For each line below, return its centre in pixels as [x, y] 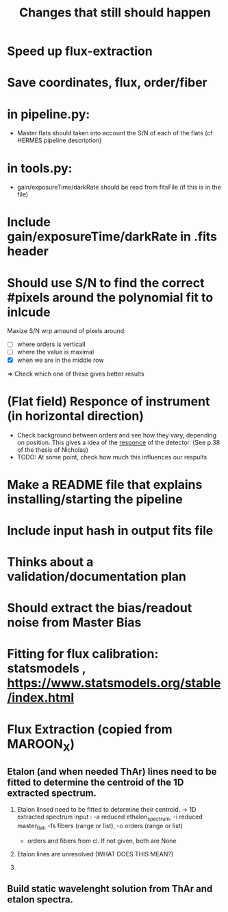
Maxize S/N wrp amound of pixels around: [66, 331]
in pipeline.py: [49, 114]
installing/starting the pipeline [95, 499]
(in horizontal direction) [75, 416]
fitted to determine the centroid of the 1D [96, 782]
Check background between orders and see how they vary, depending [117, 435]
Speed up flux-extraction [80, 51]
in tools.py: [40, 168]
